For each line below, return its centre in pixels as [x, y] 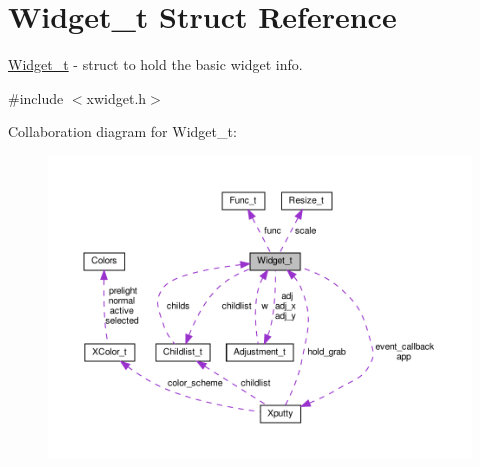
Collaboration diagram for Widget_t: [122, 131]
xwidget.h [116, 97]
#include [36, 97]
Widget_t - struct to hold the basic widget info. [155, 64]
